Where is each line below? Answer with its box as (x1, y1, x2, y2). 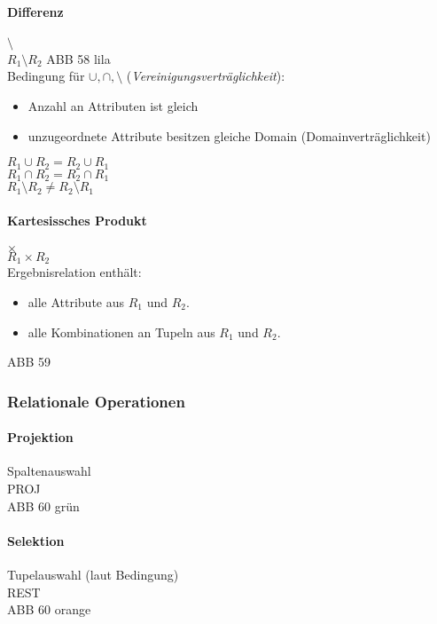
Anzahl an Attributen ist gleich (27, 96, 199, 115)
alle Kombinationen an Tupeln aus (27, 322, 215, 341)
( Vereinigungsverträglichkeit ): (126, 67, 285, 85)
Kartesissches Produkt (7, 210, 147, 229)
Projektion (7, 428, 74, 446)
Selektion (7, 531, 65, 549)
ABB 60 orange (7, 600, 91, 619)
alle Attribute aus (27, 292, 125, 311)
